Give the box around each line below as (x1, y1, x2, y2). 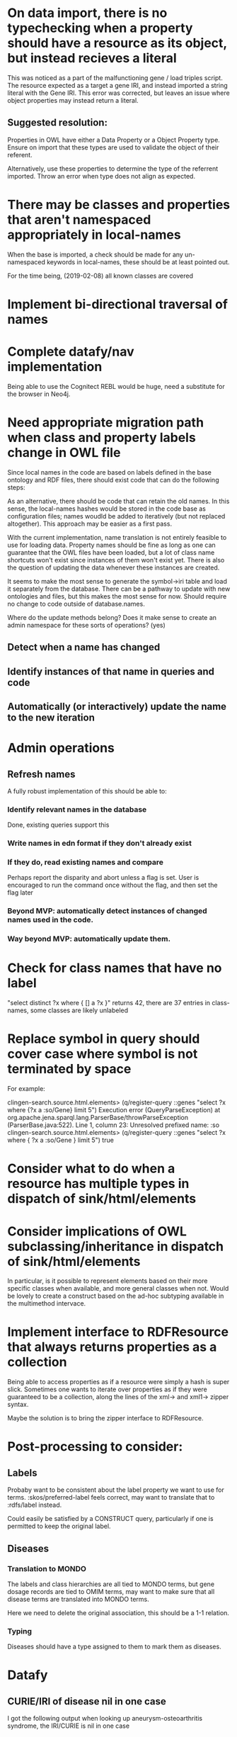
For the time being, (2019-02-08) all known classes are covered (7, 271, 193, 280)
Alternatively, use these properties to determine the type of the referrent (7, 164, 218, 173)
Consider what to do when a (7, 1160, 175, 1177)
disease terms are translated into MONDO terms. (7, 1595, 150, 1603)
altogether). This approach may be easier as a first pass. (7, 519, 172, 528)
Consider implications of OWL (7, 1223, 187, 1239)
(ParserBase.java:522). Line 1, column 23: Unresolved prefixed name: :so (7, 1121, 220, 1129)
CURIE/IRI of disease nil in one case (7, 1695, 166, 1707)
